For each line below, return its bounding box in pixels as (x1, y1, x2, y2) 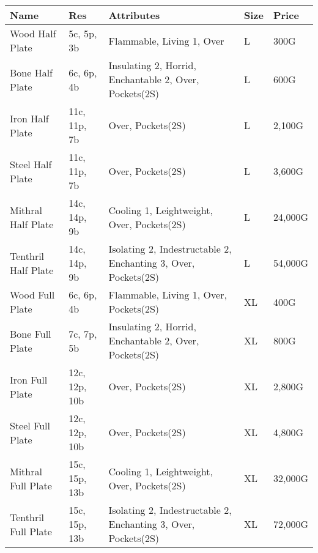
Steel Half (10, 157, 52, 171)
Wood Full (10, 288, 55, 302)
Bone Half (10, 65, 53, 80)
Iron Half (10, 111, 49, 125)
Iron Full (10, 372, 48, 387)
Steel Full (10, 418, 51, 432)
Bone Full (10, 326, 51, 341)
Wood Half (10, 26, 56, 40)
